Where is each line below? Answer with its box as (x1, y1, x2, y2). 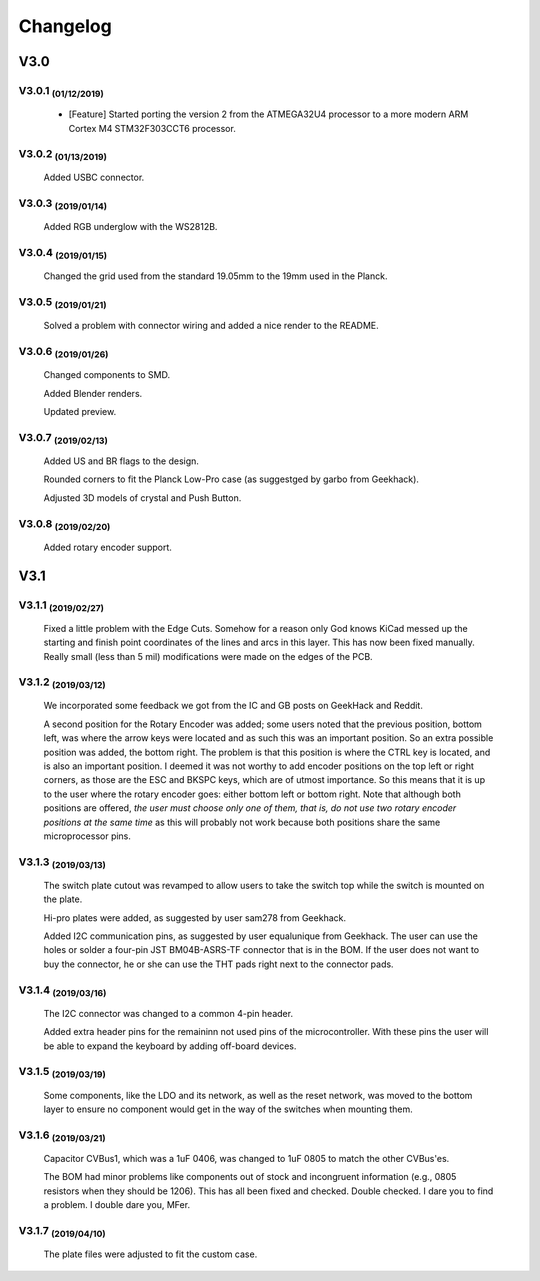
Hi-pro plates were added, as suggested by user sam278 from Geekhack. (43, 911, 347, 924)
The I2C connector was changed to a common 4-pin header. (43, 1007, 294, 1019)
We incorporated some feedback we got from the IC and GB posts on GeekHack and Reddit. (43, 700, 424, 712)
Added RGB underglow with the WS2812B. (43, 221, 218, 233)
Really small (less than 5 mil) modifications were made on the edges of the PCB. (43, 650, 374, 662)
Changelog (18, 15, 112, 37)
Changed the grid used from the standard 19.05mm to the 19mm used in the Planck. (43, 270, 388, 282)
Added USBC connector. (43, 171, 145, 184)
